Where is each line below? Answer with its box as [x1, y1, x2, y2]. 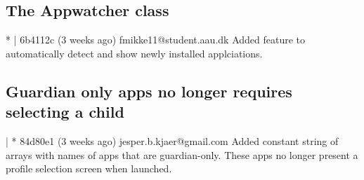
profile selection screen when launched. [6, 161, 172, 176]
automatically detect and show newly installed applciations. [6, 46, 263, 60]
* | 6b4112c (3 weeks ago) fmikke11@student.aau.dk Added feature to [6, 32, 306, 47]
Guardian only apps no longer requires [6, 80, 292, 102]
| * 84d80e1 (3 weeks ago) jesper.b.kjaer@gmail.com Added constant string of [6, 133, 339, 148]
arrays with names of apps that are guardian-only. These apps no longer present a [6, 147, 358, 162]
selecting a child [6, 101, 124, 123]
